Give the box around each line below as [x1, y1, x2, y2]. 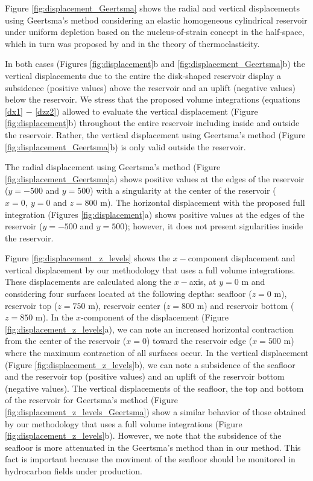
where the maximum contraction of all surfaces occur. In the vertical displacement [5, 346, 309, 359]
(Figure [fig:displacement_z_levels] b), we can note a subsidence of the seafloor [5, 358, 296, 371]
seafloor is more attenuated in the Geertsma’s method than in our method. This [5, 441, 301, 453]
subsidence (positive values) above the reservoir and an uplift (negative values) [5, 81, 296, 94]
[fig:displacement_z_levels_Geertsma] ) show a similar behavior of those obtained [5, 406, 306, 418]
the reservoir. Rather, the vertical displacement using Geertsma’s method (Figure [5, 128, 306, 141]
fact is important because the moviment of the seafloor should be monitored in [5, 453, 296, 465]
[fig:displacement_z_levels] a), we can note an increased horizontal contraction [5, 322, 294, 335]
